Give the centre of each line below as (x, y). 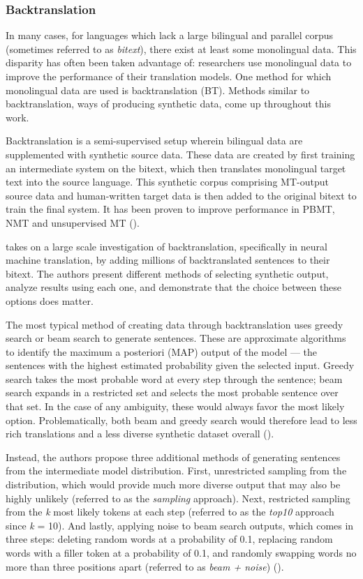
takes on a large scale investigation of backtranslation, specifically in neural (166, 246)
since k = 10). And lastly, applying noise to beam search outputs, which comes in (180, 525)
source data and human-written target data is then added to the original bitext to (181, 195)
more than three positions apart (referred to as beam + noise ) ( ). (145, 566)
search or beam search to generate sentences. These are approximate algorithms (176, 338)
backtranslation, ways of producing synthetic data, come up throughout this (168, 104)
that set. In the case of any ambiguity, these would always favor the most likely (175, 406)
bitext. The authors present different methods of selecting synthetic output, (167, 273)
